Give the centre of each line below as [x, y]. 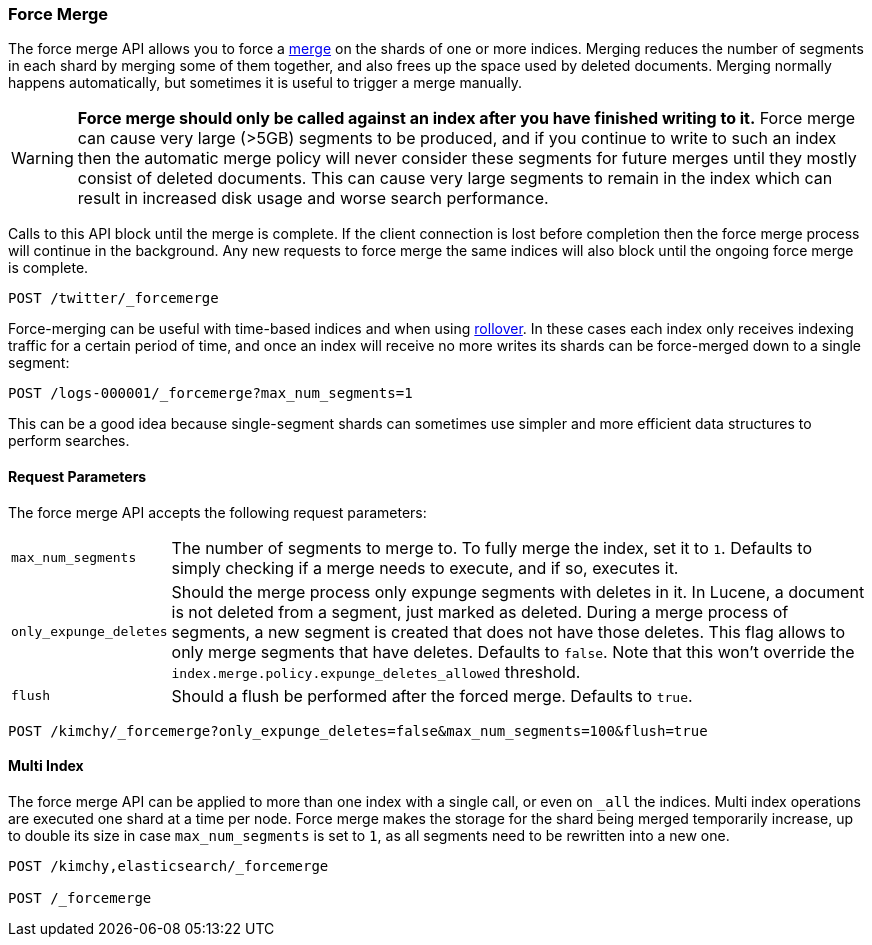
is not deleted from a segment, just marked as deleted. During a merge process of [480, 611]
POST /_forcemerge [80, 897]
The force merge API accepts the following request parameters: [217, 512]
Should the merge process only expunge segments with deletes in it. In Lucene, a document [518, 591]
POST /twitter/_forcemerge [113, 298]
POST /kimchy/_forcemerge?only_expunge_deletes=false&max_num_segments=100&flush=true [358, 730]
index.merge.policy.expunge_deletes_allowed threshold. [376, 671]
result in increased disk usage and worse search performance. [313, 198]
